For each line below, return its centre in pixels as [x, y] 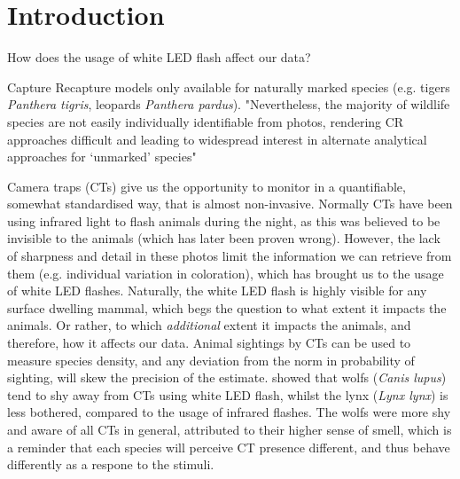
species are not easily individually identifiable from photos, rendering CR [206, 121]
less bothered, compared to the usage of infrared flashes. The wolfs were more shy [229, 412]
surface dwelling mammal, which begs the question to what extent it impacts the [227, 307]
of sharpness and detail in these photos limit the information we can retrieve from [230, 256]
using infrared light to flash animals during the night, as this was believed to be [224, 220]
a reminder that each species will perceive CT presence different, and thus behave [229, 447]
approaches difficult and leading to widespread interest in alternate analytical [217, 139]
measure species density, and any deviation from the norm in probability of [211, 360]
